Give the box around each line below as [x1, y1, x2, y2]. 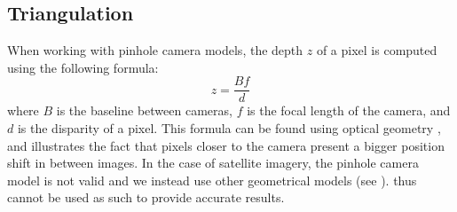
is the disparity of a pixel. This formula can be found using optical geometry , [17, 119, 441, 137]
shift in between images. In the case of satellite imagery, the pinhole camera [7, 153, 419, 172]
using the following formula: [7, 58, 159, 76]
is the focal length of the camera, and [247, 101, 451, 120]
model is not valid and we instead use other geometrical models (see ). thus [7, 170, 417, 189]
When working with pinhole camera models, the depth [7, 41, 303, 59]
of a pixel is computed [316, 41, 437, 59]
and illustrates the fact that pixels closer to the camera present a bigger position [7, 136, 445, 154]
